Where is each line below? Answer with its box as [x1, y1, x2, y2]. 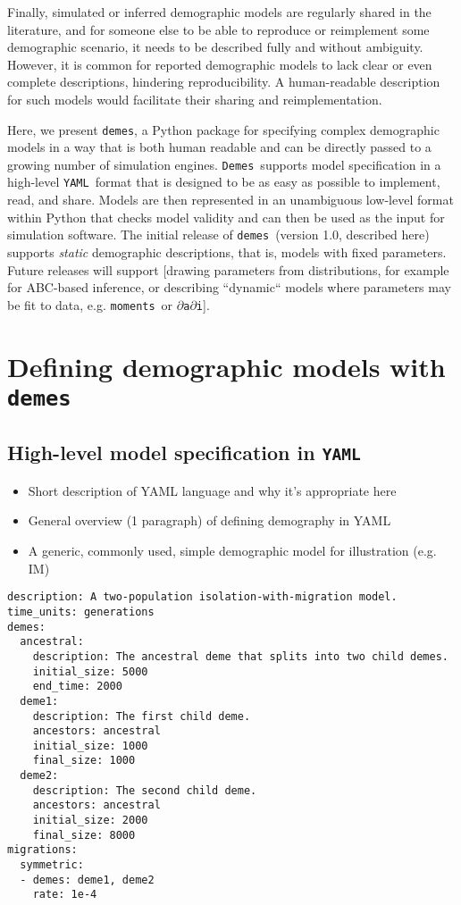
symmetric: [20, 859, 84, 872]
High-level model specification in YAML [7, 439, 361, 466]
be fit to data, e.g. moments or [7, 295, 173, 314]
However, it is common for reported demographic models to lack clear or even [7, 54, 432, 73]
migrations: [7, 843, 78, 857]
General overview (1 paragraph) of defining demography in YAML [28, 511, 391, 530]
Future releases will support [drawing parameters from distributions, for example [7, 260, 449, 279]
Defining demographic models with [7, 348, 446, 384]
